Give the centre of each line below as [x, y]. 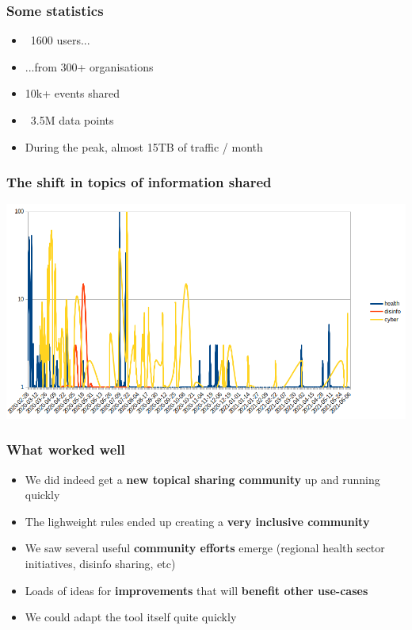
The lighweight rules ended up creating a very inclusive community [197, 521]
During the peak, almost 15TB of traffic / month [144, 146]
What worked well [66, 449]
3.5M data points [72, 120]
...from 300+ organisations [89, 66]
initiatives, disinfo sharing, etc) [100, 563]
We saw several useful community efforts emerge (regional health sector [205, 548]
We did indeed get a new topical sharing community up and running [202, 479]
